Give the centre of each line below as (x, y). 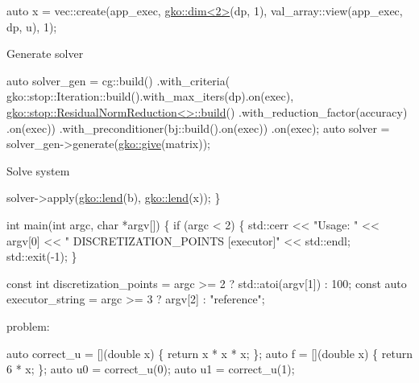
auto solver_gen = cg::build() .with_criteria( (118, 80)
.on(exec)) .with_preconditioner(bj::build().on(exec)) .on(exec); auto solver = (198, 128)
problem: (28, 325)
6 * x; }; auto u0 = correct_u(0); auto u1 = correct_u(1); (151, 369)
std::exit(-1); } (42, 256)
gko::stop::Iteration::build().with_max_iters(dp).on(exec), (150, 96)
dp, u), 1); (32, 26)
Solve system (38, 170)
